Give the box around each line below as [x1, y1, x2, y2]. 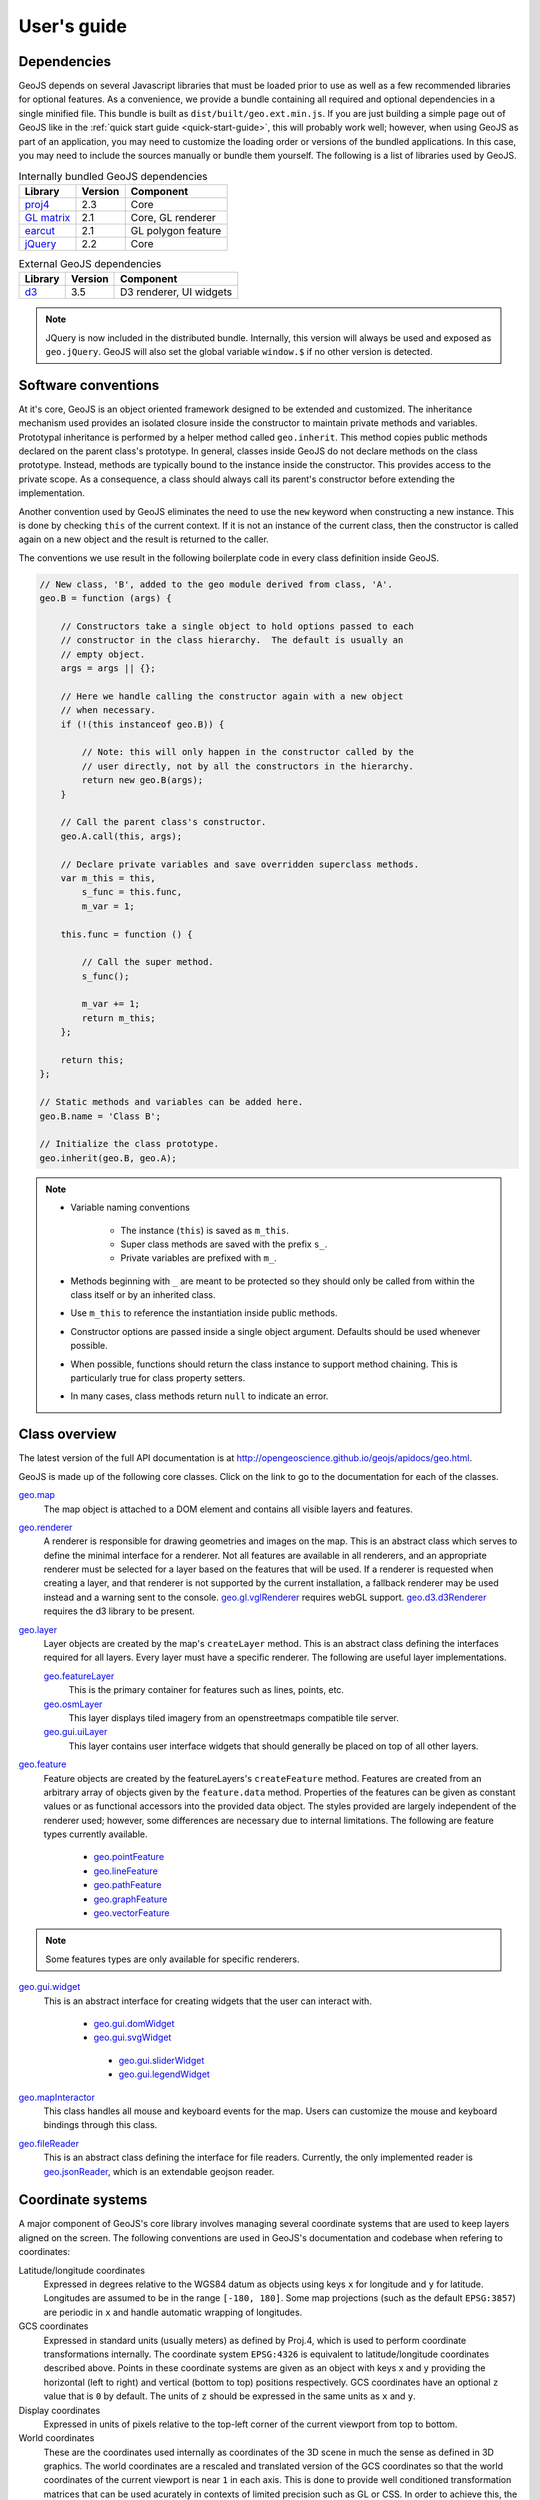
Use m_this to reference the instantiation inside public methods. [70, 1307, 339, 1319]
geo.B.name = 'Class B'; [39, 1110, 162, 1122]
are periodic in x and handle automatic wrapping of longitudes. [43, 2306, 303, 2318]
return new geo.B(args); [81, 775, 204, 786]
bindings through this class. [43, 2119, 158, 2131]
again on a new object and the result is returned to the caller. [18, 533, 269, 545]
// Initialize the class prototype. [39, 1138, 220, 1150]
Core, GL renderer [130, 210, 217, 224]
